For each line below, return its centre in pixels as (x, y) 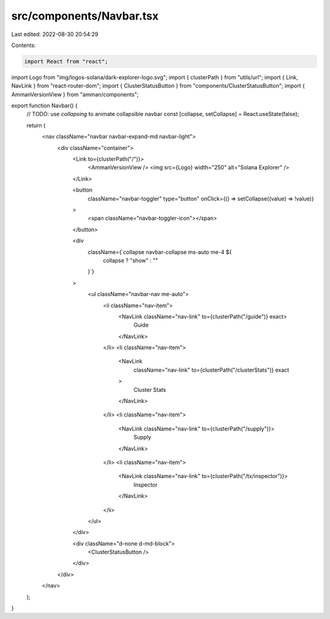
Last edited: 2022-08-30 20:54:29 (55, 34)
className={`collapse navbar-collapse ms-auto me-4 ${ (160, 252)
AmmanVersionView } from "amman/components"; (75, 94)
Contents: (24, 45)
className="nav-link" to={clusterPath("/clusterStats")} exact (211, 370)
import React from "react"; (66, 61)
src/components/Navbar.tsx (85, 16)
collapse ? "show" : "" (130, 260)
